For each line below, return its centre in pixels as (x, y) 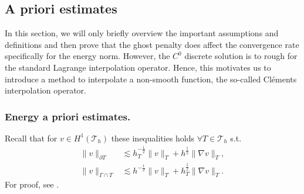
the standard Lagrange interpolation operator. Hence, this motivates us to (138, 67)
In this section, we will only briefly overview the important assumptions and (142, 33)
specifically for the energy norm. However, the (87, 56)
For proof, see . (32, 184)
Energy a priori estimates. (68, 116)
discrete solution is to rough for (241, 56)
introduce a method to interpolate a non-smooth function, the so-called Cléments (151, 79)
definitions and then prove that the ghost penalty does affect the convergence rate (152, 44)
